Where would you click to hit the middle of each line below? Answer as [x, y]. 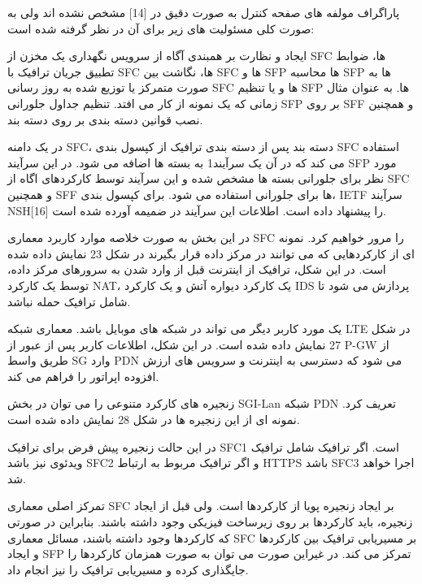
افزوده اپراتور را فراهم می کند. [83, 376]
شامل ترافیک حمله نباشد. [69, 301]
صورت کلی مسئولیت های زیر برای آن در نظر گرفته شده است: [161, 28]
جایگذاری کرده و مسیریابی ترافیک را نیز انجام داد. [128, 569]
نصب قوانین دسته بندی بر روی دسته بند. [105, 119]
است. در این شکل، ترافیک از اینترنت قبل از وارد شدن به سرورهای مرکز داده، [197, 269]
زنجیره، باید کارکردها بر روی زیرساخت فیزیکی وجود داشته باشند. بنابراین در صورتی [210, 522]
